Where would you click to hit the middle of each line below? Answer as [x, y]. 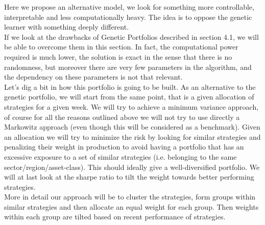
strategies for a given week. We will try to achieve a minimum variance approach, [131, 106]
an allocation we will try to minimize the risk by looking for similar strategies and [132, 136]
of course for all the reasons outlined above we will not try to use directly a [122, 117]
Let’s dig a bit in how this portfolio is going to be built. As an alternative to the [130, 86]
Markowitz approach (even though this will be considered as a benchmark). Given [132, 127]
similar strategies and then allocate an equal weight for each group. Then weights [131, 206]
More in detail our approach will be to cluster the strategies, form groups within [130, 197]
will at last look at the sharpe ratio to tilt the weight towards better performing [129, 177]
